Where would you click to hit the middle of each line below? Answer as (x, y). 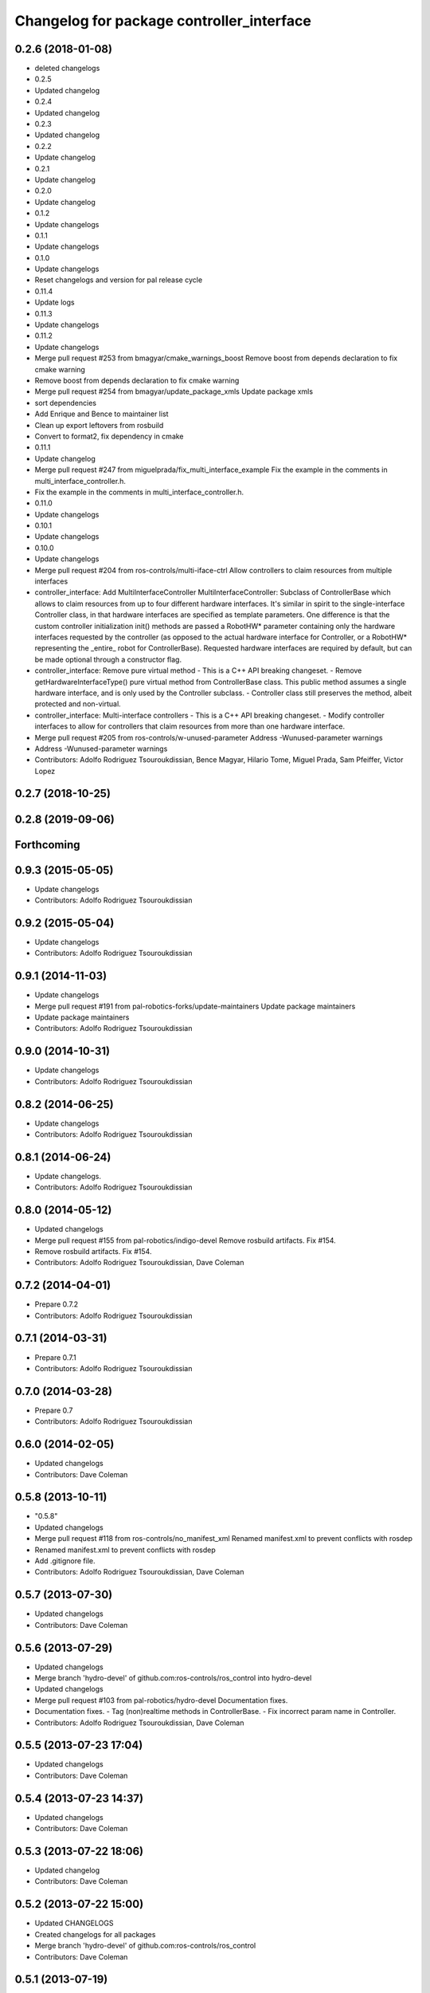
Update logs (55, 302)
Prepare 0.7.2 (57, 1304)
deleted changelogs (67, 69)
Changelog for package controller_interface (163, 21)
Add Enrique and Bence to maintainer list (102, 414)
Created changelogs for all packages (95, 1934)
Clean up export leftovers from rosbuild (99, 425)
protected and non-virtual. (78, 704)
